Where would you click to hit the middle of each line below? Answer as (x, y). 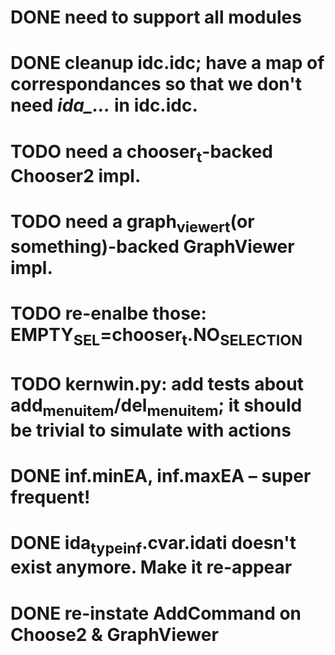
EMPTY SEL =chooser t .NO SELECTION (156, 337)
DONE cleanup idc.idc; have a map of (167, 63)
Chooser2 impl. (76, 176)
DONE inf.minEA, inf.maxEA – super (161, 475)
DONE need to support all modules (156, 17)
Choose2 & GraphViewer (114, 634)
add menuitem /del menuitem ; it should (156, 407)
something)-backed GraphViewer (152, 246)
